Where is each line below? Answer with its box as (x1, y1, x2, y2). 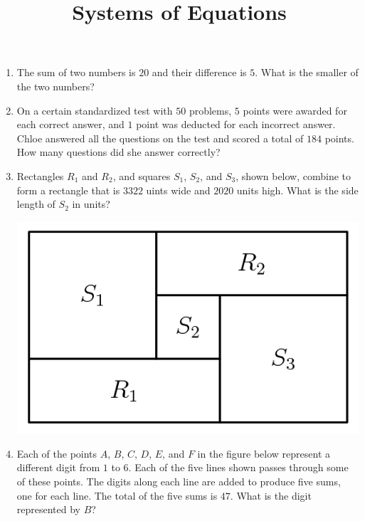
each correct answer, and (16, 117, 125, 132)
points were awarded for (243, 102, 347, 117)
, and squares (112, 168, 171, 183)
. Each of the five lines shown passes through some (128, 460, 349, 475)
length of (16, 196, 55, 211)
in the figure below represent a (197, 446, 331, 461)
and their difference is (152, 65, 247, 80)
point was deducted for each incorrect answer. (136, 117, 336, 132)
